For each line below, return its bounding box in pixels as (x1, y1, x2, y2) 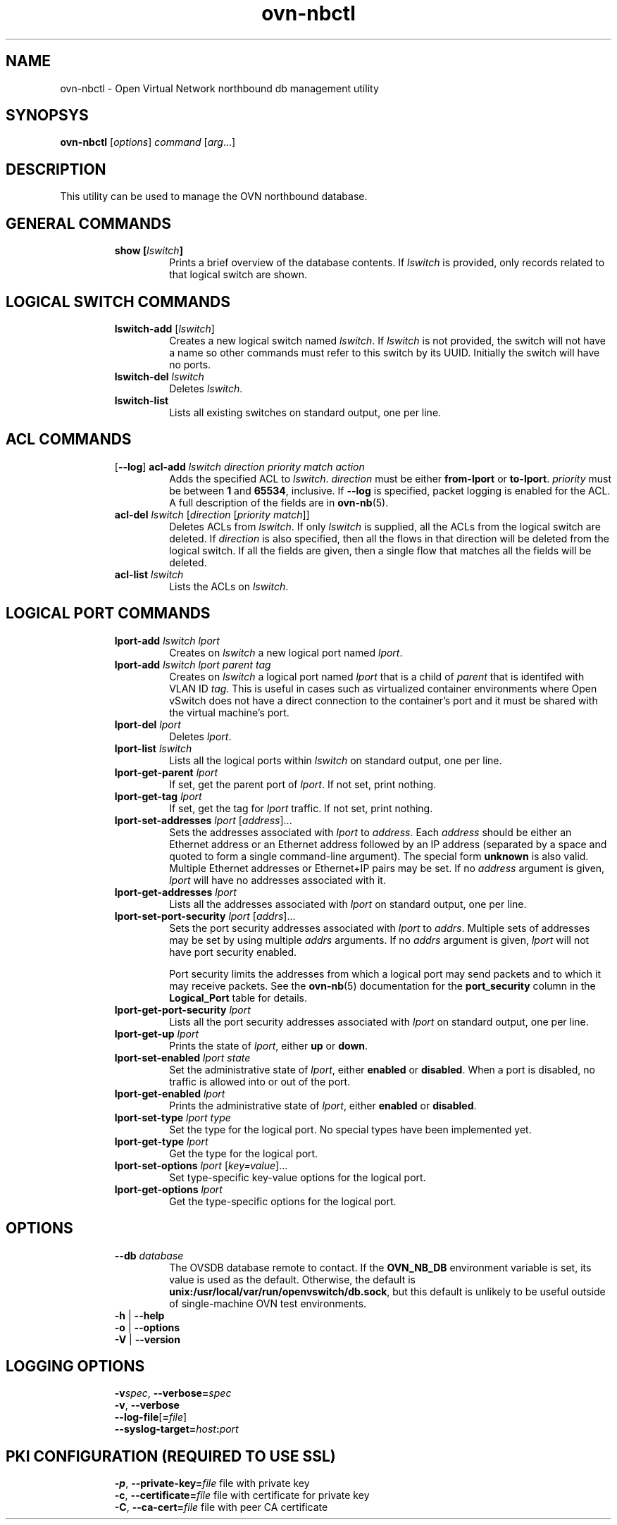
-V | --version (114, 1333, 180, 1345)
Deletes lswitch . (169, 382, 243, 394)
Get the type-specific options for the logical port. (169, 1195, 397, 1207)
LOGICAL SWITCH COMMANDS (6, 292, 231, 311)
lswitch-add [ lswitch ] (114, 322, 215, 335)
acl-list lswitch (114, 568, 184, 580)
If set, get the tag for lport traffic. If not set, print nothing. (169, 802, 433, 814)
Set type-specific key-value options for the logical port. (169, 1171, 426, 1183)
